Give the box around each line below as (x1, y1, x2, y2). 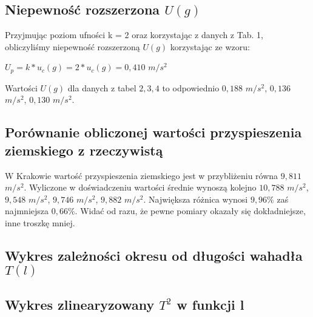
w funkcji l (177, 295, 244, 313)
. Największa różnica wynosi (143, 192, 248, 205)
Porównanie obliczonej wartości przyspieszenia (5, 123, 302, 142)
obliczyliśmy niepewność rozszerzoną (5, 40, 140, 53)
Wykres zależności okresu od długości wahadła (5, 246, 303, 264)
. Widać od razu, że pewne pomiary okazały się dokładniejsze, (75, 204, 306, 217)
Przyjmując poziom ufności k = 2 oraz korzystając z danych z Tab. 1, (5, 28, 263, 41)
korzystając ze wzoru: (170, 40, 250, 53)
